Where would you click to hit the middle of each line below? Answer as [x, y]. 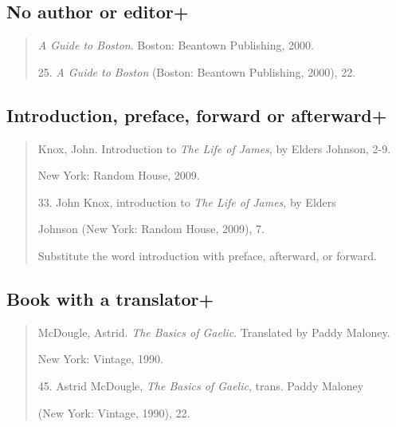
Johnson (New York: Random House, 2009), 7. [151, 229]
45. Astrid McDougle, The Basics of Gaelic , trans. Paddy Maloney [201, 385]
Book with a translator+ [110, 298]
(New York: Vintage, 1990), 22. [114, 412]
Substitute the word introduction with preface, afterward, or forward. [207, 255]
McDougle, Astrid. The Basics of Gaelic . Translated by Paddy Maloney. [214, 332]
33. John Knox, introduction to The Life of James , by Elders [187, 202]
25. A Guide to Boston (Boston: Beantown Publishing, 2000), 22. [197, 71]
